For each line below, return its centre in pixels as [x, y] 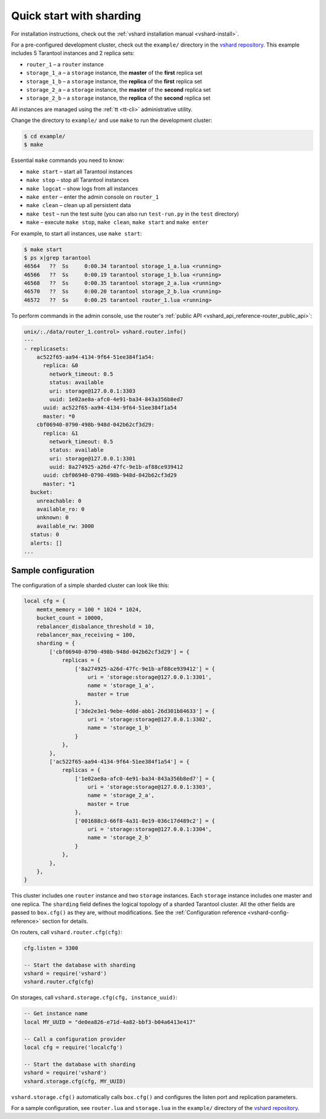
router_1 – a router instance [65, 64]
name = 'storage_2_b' [120, 838]
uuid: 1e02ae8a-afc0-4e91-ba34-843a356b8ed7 [116, 399]
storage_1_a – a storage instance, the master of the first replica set [114, 73]
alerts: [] [46, 543]
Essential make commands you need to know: [68, 161]
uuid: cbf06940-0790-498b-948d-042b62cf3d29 [110, 475]
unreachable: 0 [59, 501]
